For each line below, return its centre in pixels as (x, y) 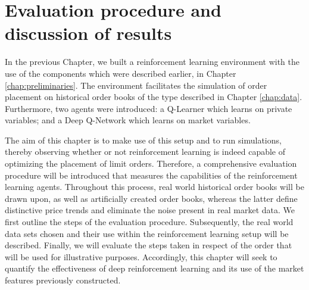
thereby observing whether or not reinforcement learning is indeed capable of (145, 152)
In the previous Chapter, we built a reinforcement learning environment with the (152, 62)
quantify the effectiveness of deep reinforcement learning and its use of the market (154, 268)
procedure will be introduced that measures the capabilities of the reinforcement (151, 175)
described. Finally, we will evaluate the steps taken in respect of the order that (149, 245)
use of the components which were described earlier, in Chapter (121, 73)
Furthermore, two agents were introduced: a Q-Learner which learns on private (149, 108)
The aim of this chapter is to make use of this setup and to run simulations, (143, 140)
